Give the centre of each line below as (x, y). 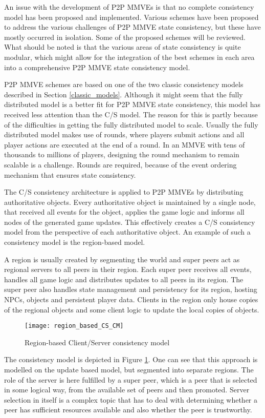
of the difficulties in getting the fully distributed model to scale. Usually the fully (131, 124)
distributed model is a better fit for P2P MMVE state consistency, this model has (132, 104)
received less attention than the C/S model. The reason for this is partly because (131, 114)
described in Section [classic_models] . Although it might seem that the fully (124, 94)
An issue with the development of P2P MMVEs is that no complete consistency (129, 7)
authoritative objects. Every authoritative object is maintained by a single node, (130, 202)
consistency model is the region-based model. (75, 242)
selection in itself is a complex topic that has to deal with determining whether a (131, 399)
